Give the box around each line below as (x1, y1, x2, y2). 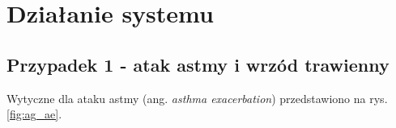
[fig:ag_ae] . (6, 105, 62, 122)
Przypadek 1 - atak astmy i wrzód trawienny (6, 52, 390, 76)
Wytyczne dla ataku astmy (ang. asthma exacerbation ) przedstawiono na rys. (6, 89, 388, 106)
